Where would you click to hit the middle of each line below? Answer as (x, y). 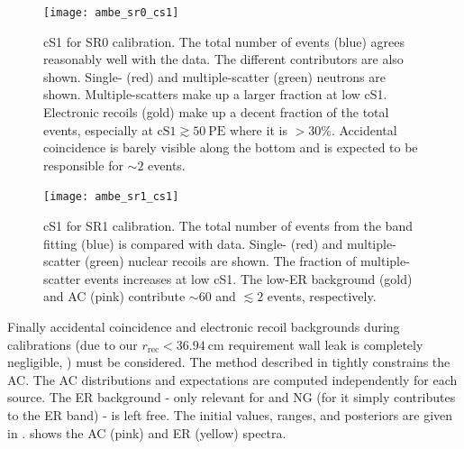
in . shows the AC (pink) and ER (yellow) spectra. (147, 432)
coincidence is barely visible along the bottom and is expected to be (231, 147)
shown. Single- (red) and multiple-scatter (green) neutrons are (214, 76)
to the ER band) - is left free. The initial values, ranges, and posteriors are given (230, 415)
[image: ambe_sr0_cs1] (111, 13)
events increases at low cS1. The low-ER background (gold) (248, 278)
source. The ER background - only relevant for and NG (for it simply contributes (232, 397)
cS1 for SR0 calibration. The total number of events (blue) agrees (224, 41)
